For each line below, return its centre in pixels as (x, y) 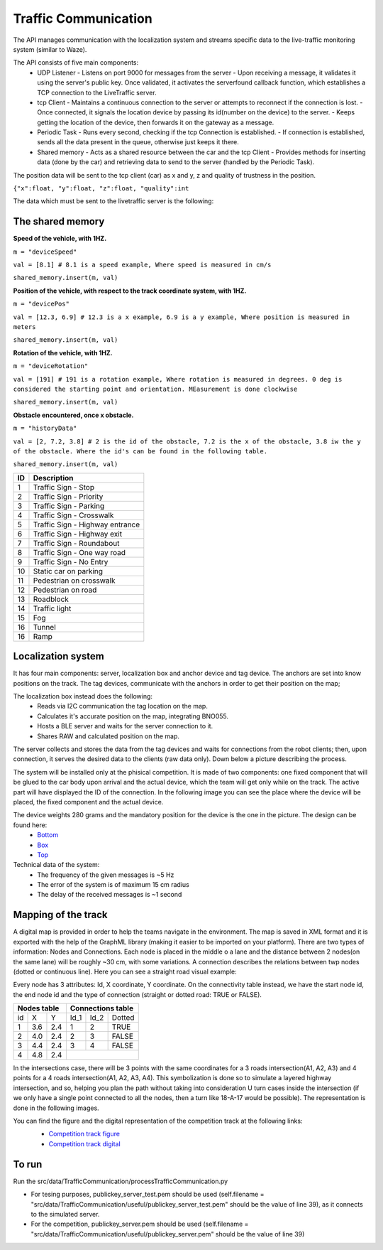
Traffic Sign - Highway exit (78, 534)
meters (24, 327)
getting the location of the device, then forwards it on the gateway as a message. (156, 122)
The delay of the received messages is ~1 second (110, 895)
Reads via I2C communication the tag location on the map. (123, 706)
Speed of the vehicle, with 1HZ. (60, 239)
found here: (30, 825)
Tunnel (44, 627)
